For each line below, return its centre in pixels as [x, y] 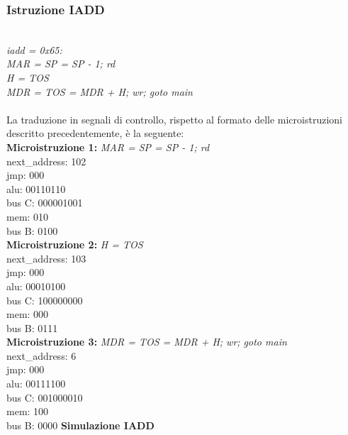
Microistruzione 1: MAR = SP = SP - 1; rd [108, 147]
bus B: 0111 [32, 327]
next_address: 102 [46, 161]
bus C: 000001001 [45, 203]
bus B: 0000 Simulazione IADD [80, 425]
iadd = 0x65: [34, 49]
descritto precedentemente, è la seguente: [95, 133]
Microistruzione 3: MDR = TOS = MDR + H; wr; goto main [147, 342]
